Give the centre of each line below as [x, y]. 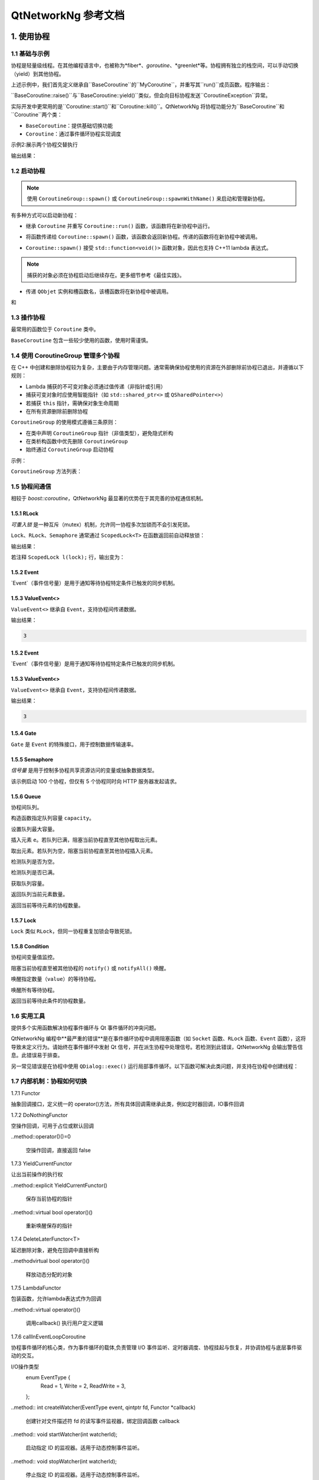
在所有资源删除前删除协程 [57, 411]
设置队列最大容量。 [34, 829]
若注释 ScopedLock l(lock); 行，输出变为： [68, 557]
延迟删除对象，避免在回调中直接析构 [55, 1250]
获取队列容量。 [29, 883]
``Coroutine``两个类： [37, 115]
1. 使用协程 [30, 36]
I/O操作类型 [25, 1366]
